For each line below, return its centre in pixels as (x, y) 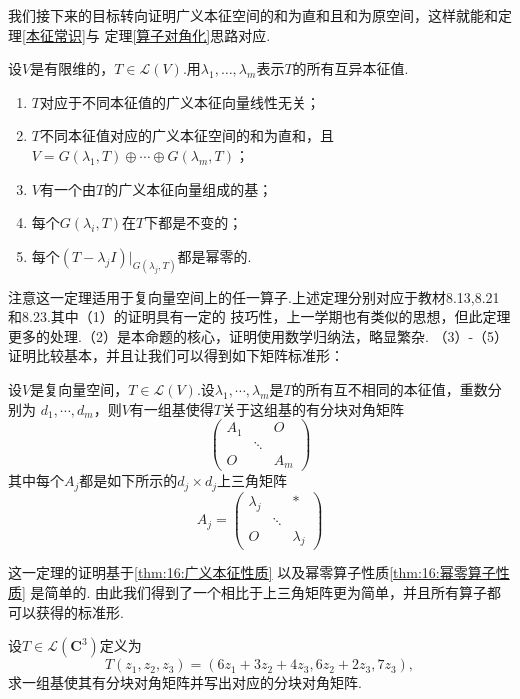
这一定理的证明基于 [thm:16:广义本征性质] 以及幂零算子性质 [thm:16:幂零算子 (252, 572)
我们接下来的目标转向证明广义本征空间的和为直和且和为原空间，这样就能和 (253, 15)
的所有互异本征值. (350, 68)
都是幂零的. (214, 255)
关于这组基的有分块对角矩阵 (313, 408)
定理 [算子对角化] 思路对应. (187, 34)
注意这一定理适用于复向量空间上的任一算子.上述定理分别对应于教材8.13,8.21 (254, 296)
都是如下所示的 (128, 480)
